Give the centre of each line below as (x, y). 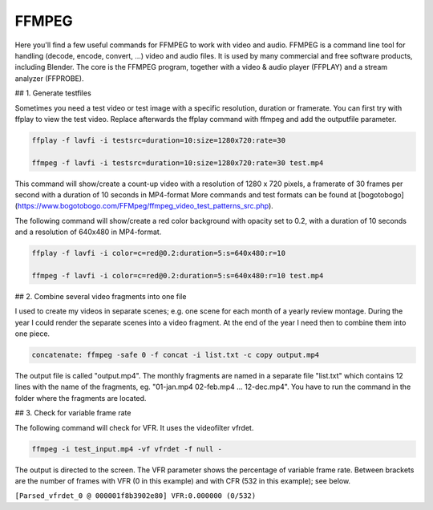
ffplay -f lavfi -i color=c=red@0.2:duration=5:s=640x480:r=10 (159, 253)
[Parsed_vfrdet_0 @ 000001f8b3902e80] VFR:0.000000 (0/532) (136, 496)
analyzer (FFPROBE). (49, 78)
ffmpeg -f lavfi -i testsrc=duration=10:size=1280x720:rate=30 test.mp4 (178, 163)
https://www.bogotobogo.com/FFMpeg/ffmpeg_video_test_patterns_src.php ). (146, 206)
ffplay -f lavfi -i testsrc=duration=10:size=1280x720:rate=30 (159, 140)
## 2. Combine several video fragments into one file (101, 296)
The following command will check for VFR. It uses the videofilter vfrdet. (134, 427)
